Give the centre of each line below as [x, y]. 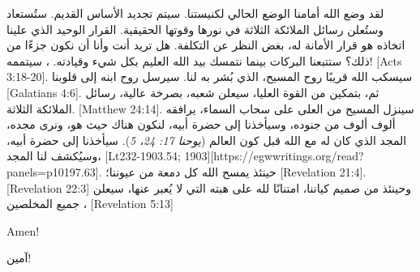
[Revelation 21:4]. [323, 171]
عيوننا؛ [120, 171]
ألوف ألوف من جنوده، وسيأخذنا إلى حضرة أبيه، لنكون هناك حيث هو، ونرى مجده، [201, 124]
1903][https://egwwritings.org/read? [274, 156]
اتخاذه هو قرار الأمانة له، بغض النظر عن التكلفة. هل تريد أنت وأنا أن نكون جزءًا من [206, 45]
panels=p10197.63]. [54, 171]
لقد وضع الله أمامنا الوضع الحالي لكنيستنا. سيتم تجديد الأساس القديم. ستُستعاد [195, 13]
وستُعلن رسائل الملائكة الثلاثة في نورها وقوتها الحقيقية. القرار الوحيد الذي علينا [195, 29]
